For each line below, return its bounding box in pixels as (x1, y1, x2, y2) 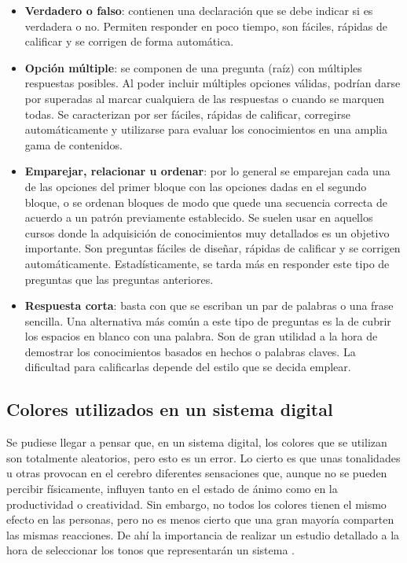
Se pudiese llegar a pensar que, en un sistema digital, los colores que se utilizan (6, 434, 387, 451)
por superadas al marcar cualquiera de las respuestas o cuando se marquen (24, 90, 385, 106)
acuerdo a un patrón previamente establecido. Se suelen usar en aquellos (24, 209, 373, 226)
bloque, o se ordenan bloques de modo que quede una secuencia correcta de (24, 193, 387, 210)
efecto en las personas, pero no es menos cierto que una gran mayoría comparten (6, 511, 394, 528)
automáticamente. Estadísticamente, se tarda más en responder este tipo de (24, 255, 390, 271)
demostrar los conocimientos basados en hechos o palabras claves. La (24, 343, 356, 359)
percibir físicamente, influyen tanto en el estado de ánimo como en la (6, 480, 338, 497)
